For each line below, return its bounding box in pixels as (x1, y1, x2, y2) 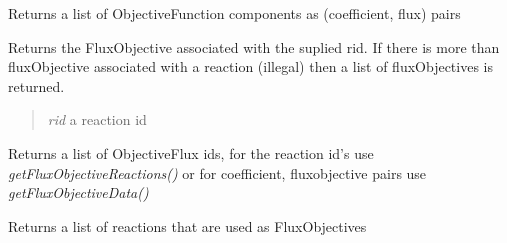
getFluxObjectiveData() (8, 182, 149, 203)
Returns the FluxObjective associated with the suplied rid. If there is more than (8, 36, 500, 57)
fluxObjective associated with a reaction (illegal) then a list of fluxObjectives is (8, 56, 493, 77)
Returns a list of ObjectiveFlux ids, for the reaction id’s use (8, 142, 374, 163)
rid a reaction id (47, 109, 147, 130)
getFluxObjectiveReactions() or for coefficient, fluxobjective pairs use (8, 162, 427, 183)
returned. (8, 75, 65, 96)
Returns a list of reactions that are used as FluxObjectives (8, 215, 367, 236)
